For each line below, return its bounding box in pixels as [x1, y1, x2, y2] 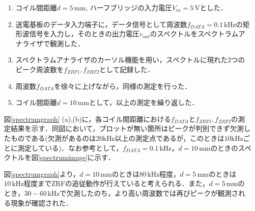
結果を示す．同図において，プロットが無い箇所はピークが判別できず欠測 [10, 123, 244, 133]
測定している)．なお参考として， [17, 142, 123, 153]
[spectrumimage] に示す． [38, 152, 115, 162]
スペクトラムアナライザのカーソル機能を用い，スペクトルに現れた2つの [15, 54, 245, 65]
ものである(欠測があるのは [10, 132, 96, 143]
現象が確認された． [10, 197, 73, 208]
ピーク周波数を [15, 64, 64, 74]
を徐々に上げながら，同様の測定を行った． [54, 80, 192, 91]
